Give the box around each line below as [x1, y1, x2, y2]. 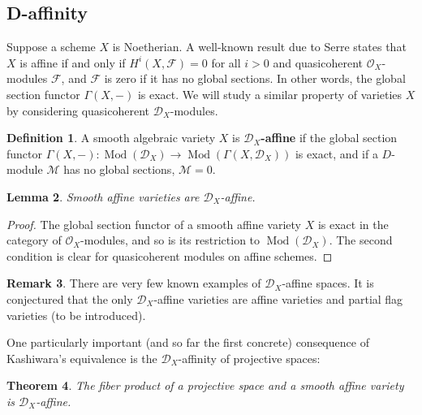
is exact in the [317, 215, 389, 232]
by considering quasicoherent [6, 102, 150, 119]
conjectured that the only [6, 290, 133, 307]
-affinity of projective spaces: [178, 349, 321, 366]
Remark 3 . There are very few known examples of [6, 275, 261, 292]
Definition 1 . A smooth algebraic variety [6, 129, 216, 146]
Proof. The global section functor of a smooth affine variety [6, 215, 301, 232]
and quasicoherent [273, 54, 363, 71]
